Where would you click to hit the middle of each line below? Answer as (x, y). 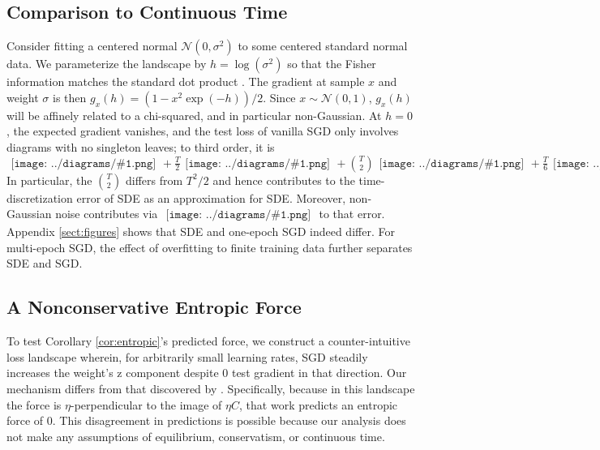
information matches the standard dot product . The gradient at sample (186, 81)
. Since (279, 97)
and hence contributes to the (284, 180)
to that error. (352, 214)
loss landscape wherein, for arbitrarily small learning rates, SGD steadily (187, 356)
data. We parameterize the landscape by (107, 64)
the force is (34, 404)
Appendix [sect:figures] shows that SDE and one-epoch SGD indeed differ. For (201, 231)
